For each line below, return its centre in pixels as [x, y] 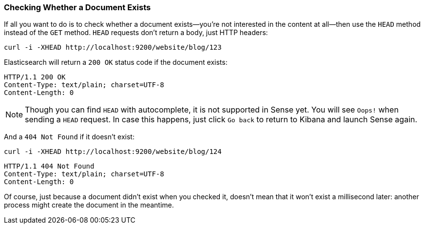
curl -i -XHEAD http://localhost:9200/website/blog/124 [113, 152]
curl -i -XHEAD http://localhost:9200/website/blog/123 [113, 47]
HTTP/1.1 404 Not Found [49, 166]
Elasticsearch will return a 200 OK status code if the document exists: [116, 62]
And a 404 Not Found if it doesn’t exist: [69, 137]
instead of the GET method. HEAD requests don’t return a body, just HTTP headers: [136, 33]
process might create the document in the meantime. [89, 205]
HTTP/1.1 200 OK [35, 77]
